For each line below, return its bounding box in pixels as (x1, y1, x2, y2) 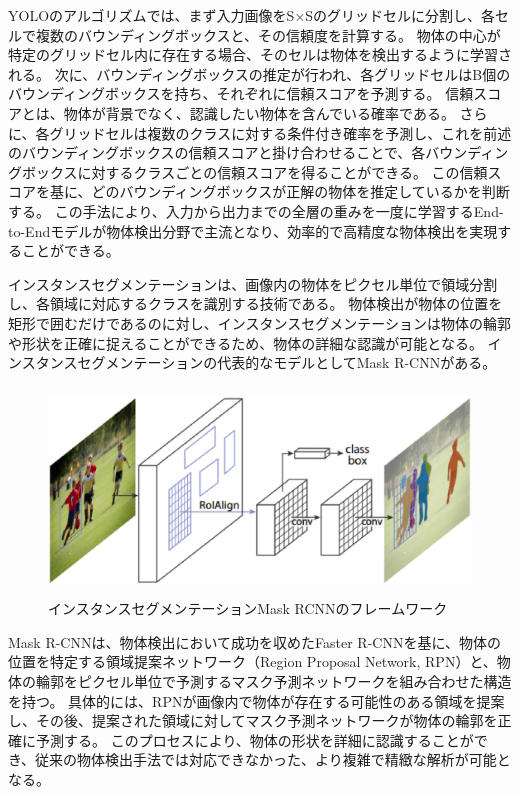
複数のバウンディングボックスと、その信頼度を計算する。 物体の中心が (35, 24, 501, 45)
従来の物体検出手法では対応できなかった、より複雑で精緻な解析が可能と (35, 749, 511, 770)
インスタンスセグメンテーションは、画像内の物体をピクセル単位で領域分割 (8, 273, 498, 294)
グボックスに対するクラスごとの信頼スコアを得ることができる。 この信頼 (8, 161, 488, 182)
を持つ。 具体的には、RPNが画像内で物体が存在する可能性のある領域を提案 (8, 690, 505, 711)
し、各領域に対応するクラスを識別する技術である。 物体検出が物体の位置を (8, 293, 503, 314)
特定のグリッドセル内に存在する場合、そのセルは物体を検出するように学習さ (8, 44, 512, 65)
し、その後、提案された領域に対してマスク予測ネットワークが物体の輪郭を (8, 710, 498, 731)
